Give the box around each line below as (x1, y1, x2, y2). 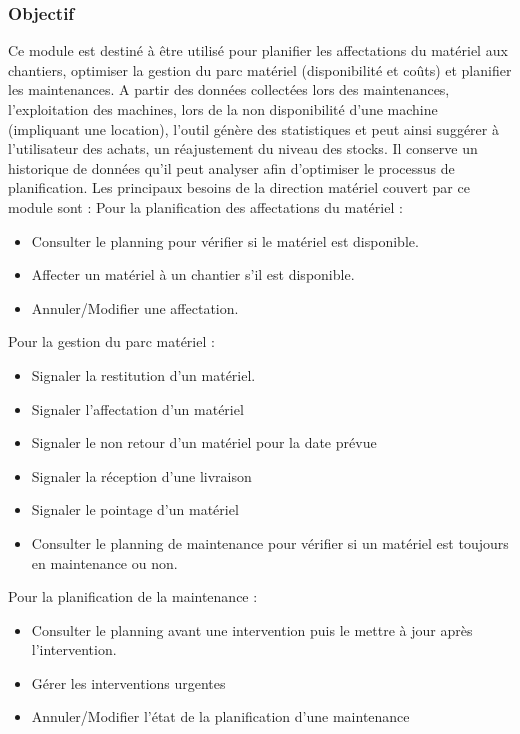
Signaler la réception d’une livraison (31, 465, 252, 486)
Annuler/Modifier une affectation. (31, 297, 239, 318)
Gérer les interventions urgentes (31, 672, 226, 693)
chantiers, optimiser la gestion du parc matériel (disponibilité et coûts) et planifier (8, 59, 512, 80)
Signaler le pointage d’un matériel (31, 499, 239, 520)
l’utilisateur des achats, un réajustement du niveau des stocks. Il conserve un (8, 138, 478, 159)
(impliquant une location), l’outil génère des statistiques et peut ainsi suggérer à (8, 118, 499, 139)
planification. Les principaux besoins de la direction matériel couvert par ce (8, 177, 470, 198)
